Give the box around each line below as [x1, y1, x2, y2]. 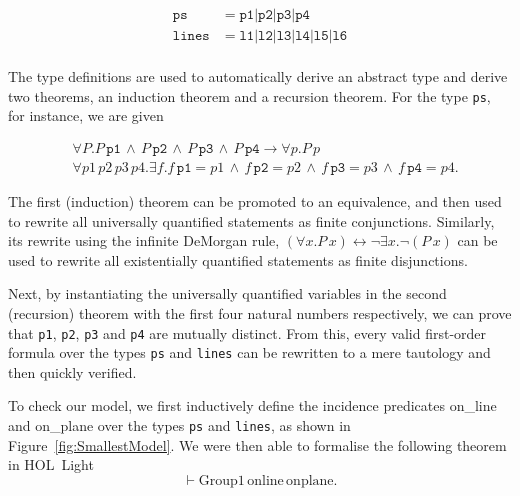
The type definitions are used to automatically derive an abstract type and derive [8, 66, 508, 87]
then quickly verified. [8, 361, 137, 382]
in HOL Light [8, 454, 94, 475]
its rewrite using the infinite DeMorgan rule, [8, 230, 280, 251]
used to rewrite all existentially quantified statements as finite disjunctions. [8, 249, 468, 270]
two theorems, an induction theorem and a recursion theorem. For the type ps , [8, 85, 491, 106]
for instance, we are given [8, 105, 164, 126]
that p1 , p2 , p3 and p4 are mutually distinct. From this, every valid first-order [8, 322, 487, 343]
